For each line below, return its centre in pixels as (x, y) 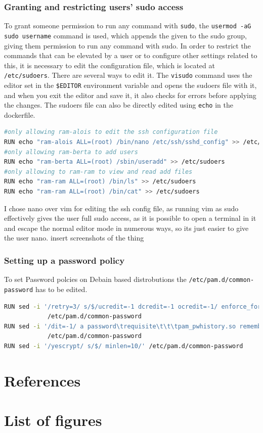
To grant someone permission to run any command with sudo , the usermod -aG (128, 26)
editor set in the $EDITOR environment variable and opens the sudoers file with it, (130, 85)
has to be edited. (61, 289)
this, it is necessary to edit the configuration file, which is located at (109, 65)
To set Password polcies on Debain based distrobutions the (95, 279)
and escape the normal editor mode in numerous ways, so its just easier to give (126, 228)
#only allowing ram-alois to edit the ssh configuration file (111, 132)
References (42, 380)
